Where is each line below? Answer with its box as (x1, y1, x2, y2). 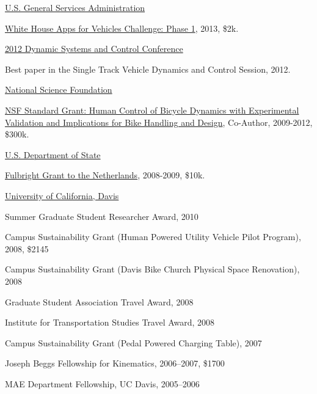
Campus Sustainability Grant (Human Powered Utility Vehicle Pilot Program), (5, 230, 301, 243)
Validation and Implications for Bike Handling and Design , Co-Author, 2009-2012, (5, 115, 313, 128)
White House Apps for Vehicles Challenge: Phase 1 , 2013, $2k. (5, 21, 239, 34)
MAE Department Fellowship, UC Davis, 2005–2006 (5, 377, 200, 390)
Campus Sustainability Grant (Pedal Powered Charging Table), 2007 (5, 336, 262, 349)
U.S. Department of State (5, 148, 101, 161)
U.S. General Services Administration (5, 1, 145, 13)
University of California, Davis (5, 189, 119, 202)
